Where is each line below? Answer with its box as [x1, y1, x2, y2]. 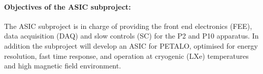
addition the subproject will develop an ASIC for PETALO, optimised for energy [4, 40, 258, 51]
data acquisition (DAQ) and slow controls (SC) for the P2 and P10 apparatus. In [4, 30, 259, 41]
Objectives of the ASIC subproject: [4, 1, 131, 12]
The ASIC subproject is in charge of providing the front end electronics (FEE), [4, 20, 252, 31]
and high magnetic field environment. [4, 60, 121, 71]
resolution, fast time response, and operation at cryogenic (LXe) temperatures [4, 50, 249, 61]
